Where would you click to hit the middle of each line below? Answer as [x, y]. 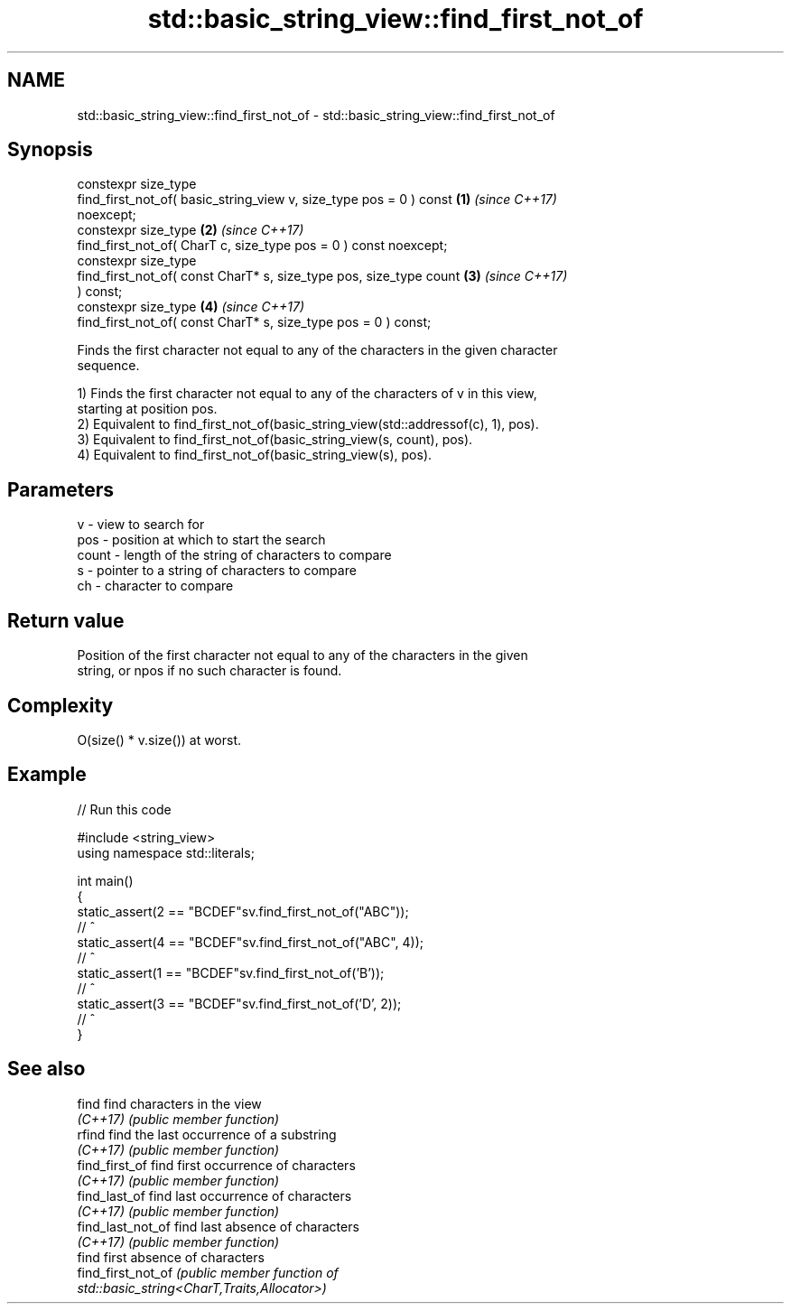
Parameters [60, 489]
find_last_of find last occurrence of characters [214, 1195]
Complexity [60, 705]
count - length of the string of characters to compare [234, 555]
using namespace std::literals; [166, 852]
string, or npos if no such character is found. [209, 671]
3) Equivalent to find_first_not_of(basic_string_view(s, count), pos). [275, 440]
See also [47, 1069]
